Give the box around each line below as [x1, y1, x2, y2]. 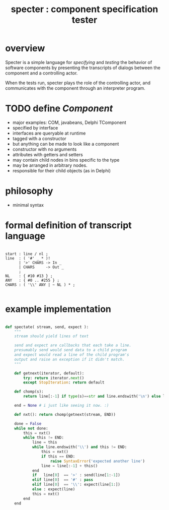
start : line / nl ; [5, 251, 49, 257]
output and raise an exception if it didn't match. [14, 357, 125, 362]
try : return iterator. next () [23, 375, 84, 380]
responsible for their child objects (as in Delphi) [12, 167, 111, 173]
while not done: [14, 426, 49, 431]
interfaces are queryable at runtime [12, 130, 86, 136]
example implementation [5, 303, 112, 314]
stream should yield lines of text [14, 334, 89, 339]
